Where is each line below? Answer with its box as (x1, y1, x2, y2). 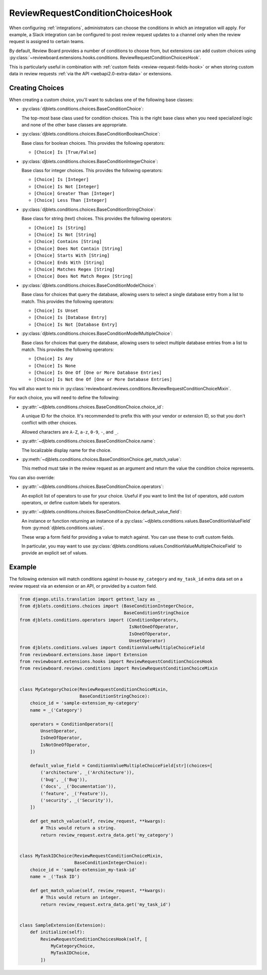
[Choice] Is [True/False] (34, 149, 97, 155)
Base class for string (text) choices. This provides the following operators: (21, 216, 173, 222)
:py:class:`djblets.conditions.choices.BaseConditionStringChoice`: (21, 206, 156, 212)
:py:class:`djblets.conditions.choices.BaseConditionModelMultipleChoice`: (21, 330, 173, 337)
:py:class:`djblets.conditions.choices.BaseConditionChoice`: (21, 106, 144, 112)
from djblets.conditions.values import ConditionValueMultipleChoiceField (19, 645, 205, 651)
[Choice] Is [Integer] (34, 177, 89, 183)
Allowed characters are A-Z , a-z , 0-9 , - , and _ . (21, 429, 119, 435)
